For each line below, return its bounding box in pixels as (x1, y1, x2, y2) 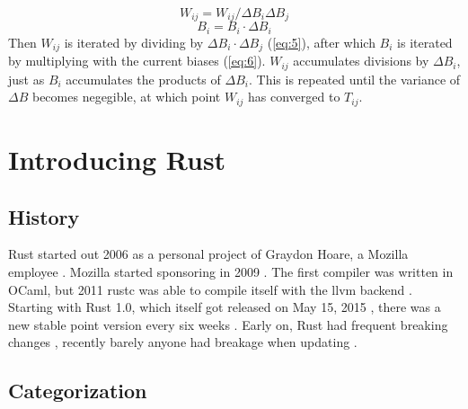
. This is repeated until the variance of (248, 69, 461, 88)
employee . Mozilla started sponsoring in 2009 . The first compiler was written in (8, 262, 454, 281)
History (8, 202, 80, 230)
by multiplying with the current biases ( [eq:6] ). (8, 51, 266, 70)
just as (8, 69, 45, 88)
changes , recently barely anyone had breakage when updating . (8, 333, 358, 351)
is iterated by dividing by (64, 32, 204, 51)
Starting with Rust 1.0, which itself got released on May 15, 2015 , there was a (8, 298, 441, 316)
